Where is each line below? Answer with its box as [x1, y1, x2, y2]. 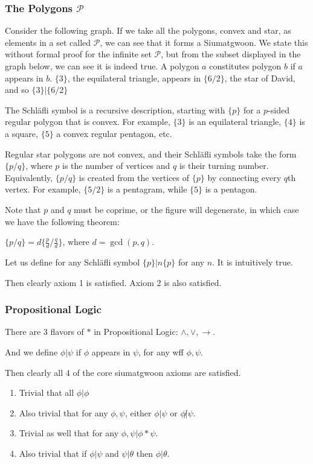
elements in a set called [5, 36, 91, 48]
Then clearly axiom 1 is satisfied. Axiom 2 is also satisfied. [5, 276, 222, 288]
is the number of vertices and [62, 159, 170, 172]
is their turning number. [179, 159, 269, 172]
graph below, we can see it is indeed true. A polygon [5, 60, 199, 72]
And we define [5, 345, 58, 358]
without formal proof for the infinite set [5, 48, 152, 60]
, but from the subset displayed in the [161, 48, 301, 60]
